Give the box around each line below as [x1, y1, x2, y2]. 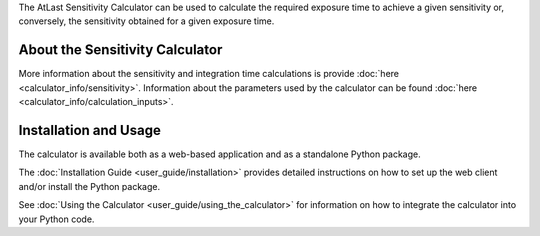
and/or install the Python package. [18, 180, 160, 192]
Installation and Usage [18, 121, 162, 139]
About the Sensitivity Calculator [18, 41, 223, 59]
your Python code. [18, 213, 95, 225]
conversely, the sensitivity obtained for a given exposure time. [18, 15, 275, 27]
